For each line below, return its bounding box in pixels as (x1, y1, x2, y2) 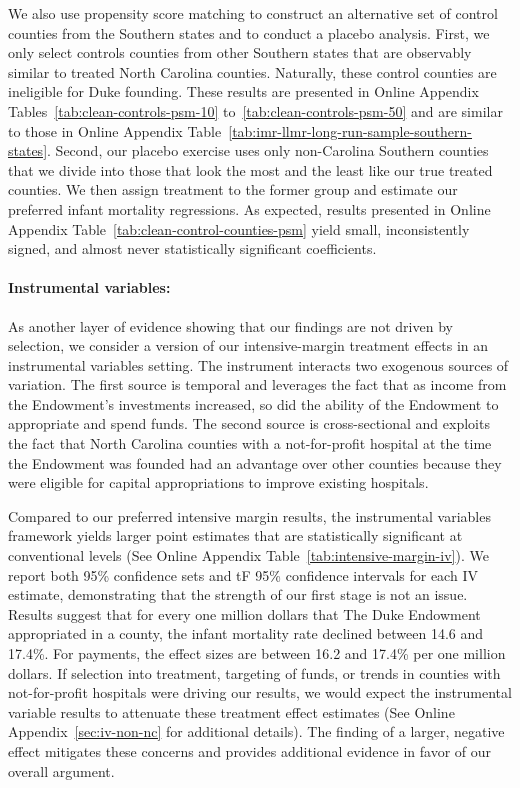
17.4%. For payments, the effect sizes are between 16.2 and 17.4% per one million (8, 643, 506, 664)
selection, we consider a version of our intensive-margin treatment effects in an (8, 335, 489, 356)
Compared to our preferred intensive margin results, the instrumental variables (8, 505, 491, 526)
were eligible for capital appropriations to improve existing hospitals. (8, 472, 429, 493)
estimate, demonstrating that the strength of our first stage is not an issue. (8, 584, 468, 605)
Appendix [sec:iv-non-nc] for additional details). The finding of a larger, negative (8, 721, 505, 742)
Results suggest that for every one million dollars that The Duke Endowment (8, 603, 481, 624)
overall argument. (8, 760, 115, 781)
